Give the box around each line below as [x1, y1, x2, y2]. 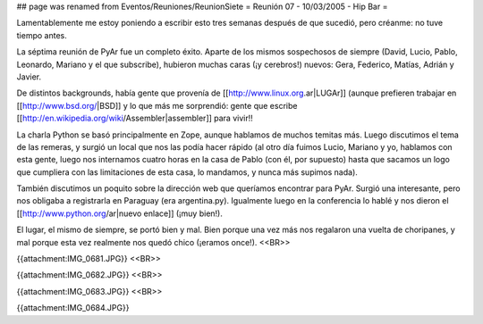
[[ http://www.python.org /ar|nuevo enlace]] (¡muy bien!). [16, 208, 223, 219]
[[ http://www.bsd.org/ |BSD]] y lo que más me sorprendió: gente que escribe [16, 100, 298, 111]
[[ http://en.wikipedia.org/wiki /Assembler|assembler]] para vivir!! [16, 112, 254, 124]
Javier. [16, 71, 42, 82]
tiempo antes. [16, 29, 67, 40]
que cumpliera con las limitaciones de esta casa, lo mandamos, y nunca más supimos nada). [16, 166, 358, 178]
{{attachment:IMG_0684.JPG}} [16, 303, 130, 313]
